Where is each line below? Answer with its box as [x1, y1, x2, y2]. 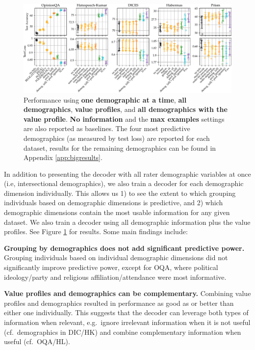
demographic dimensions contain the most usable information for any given [4, 207, 230, 217]
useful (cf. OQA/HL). [4, 336, 70, 347]
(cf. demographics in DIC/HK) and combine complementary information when [4, 326, 241, 337]
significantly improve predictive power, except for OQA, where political [4, 262, 218, 272]
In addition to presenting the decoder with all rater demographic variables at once [4, 168, 251, 179]
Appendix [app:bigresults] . [24, 152, 102, 162]
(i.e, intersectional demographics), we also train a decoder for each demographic [4, 178, 244, 188]
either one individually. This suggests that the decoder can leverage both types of [4, 307, 249, 318]
